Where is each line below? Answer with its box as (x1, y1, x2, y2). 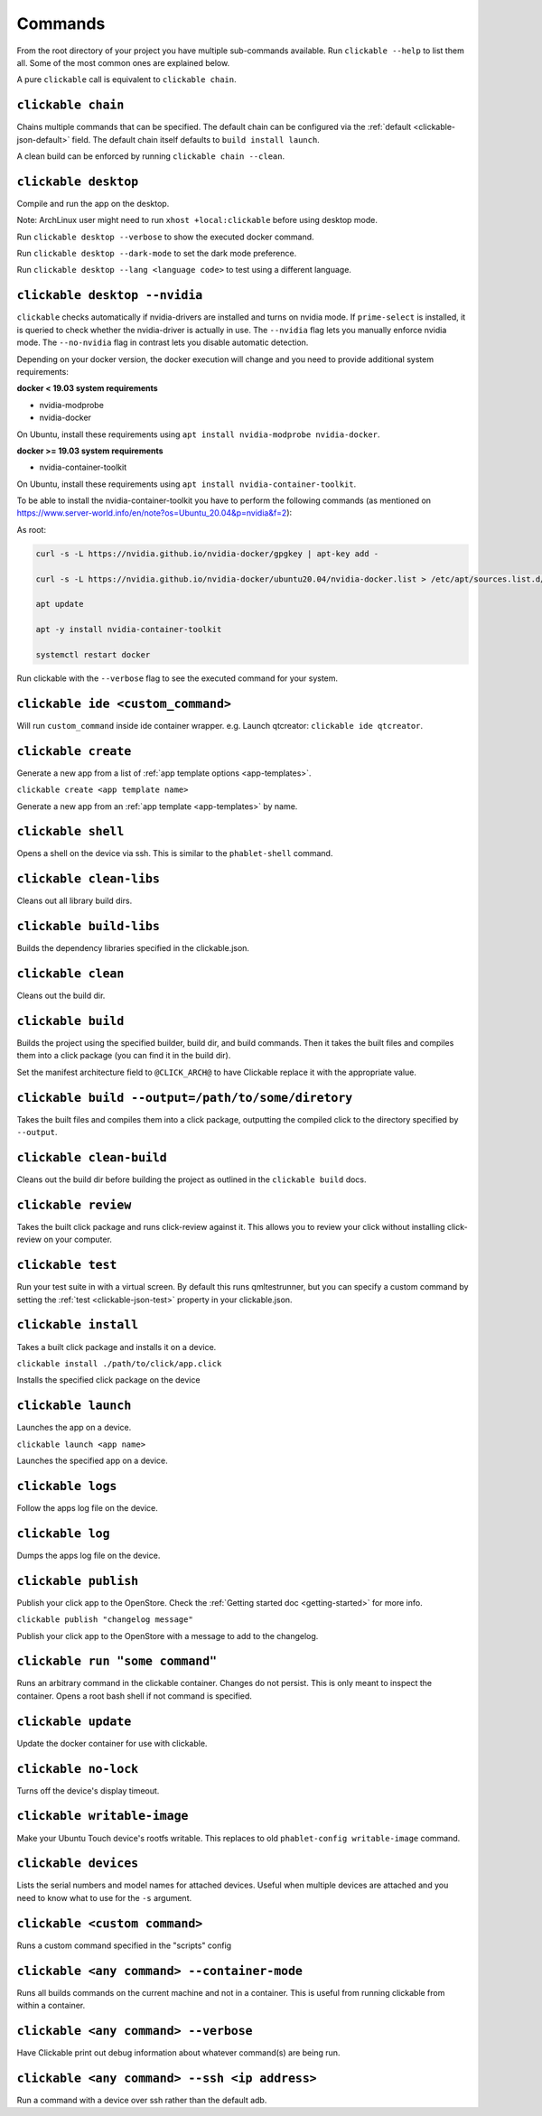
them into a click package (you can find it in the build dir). (16, 1050, 231, 1061)
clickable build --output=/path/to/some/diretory (16, 1090, 353, 1105)
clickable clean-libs (16, 872, 160, 887)
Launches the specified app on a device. (16, 1455, 169, 1467)
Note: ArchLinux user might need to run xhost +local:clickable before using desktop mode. (16, 215, 378, 226)
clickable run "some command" (16, 1654, 218, 1669)
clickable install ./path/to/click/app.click (16, 1358, 222, 1368)
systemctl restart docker (35, 649, 151, 659)
